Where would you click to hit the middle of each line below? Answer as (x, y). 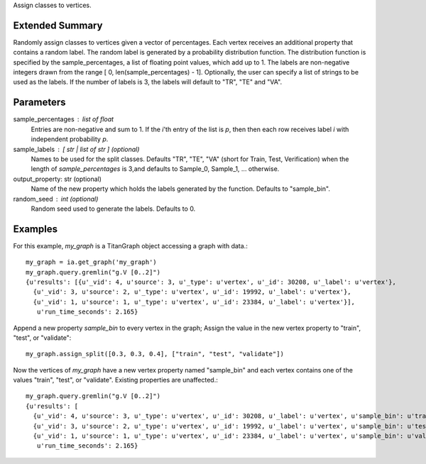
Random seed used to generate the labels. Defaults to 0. (113, 209)
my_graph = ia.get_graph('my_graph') (92, 262)
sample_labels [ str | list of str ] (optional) (76, 149)
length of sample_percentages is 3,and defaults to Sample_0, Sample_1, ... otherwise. (155, 169)
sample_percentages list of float (63, 119)
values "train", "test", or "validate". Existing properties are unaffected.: (115, 380)
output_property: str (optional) (58, 179)
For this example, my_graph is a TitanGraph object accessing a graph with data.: (130, 245)
